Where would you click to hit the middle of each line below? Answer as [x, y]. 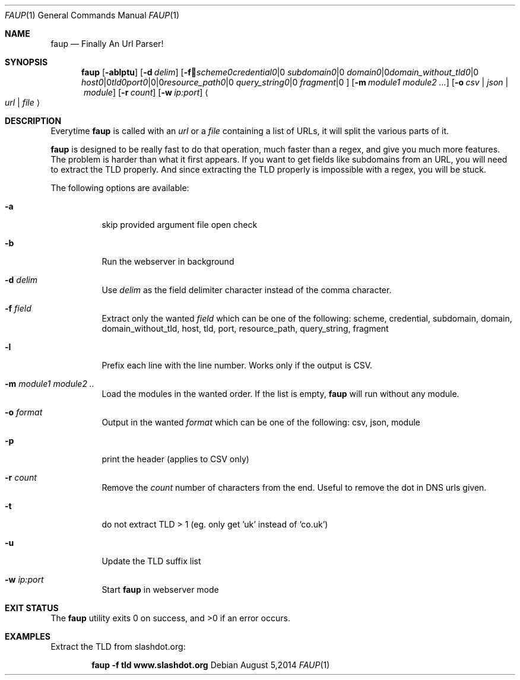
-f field [18, 308]
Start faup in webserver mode [160, 590]
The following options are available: [120, 188]
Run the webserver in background [168, 261]
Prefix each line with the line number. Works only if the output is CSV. [237, 365]
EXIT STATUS [32, 608]
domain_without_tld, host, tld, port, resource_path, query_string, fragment [245, 328]
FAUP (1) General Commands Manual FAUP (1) [92, 15]
